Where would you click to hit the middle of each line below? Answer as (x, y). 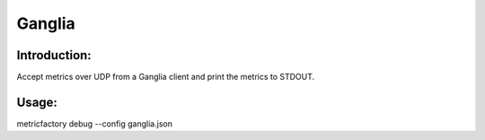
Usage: (37, 102)
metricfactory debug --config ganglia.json (94, 123)
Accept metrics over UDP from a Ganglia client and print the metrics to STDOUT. (166, 77)
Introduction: (54, 55)
